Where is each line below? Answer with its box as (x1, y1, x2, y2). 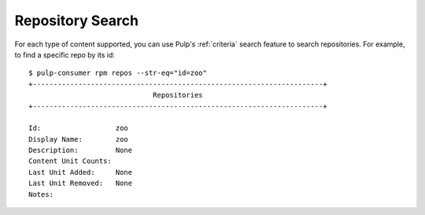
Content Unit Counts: (28, 157, 112, 165)
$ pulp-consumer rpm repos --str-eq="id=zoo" (28, 69, 208, 78)
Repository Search (14, 12, 139, 29)
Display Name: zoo (28, 135, 129, 143)
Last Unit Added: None (28, 168, 133, 176)
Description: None (28, 146, 133, 155)
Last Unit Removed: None (28, 179, 133, 188)
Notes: (28, 190, 54, 198)
